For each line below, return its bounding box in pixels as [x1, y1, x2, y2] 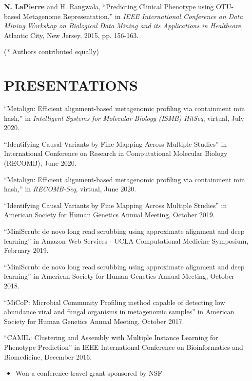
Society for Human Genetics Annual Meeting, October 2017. [4, 316, 184, 326]
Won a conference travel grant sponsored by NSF [15, 368, 162, 378]
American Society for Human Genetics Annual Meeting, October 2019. [4, 210, 215, 220]
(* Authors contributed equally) [4, 46, 99, 57]
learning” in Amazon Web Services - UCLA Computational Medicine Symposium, [4, 235, 249, 246]
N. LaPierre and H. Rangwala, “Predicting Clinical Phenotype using [4, 1, 214, 11]
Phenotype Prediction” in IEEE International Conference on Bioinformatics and [4, 342, 243, 352]
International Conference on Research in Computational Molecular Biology [4, 148, 228, 158]
